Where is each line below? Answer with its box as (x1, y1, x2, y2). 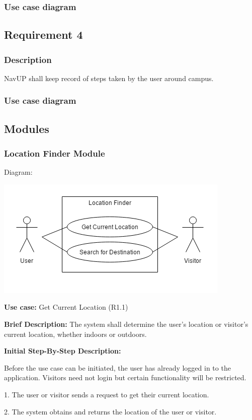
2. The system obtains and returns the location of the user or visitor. (4, 406, 217, 416)
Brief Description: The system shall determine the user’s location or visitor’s (4, 319, 248, 329)
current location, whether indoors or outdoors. (4, 328, 147, 339)
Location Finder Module (4, 147, 105, 159)
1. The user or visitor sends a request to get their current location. (4, 389, 209, 400)
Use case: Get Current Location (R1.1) (4, 302, 128, 312)
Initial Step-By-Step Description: (4, 345, 121, 356)
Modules (4, 120, 49, 136)
